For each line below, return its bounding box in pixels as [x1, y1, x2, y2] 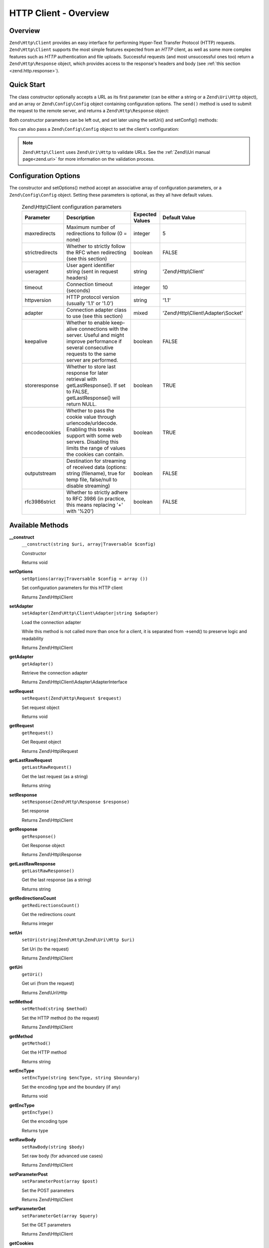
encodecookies [24, 429, 61, 436]
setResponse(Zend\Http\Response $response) [21, 799, 130, 805]
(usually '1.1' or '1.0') [66, 300, 114, 307]
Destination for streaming [66, 457, 126, 464]
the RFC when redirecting [66, 249, 127, 256]
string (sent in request [66, 268, 119, 275]
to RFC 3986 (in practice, [66, 495, 126, 502]
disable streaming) [66, 482, 111, 489]
